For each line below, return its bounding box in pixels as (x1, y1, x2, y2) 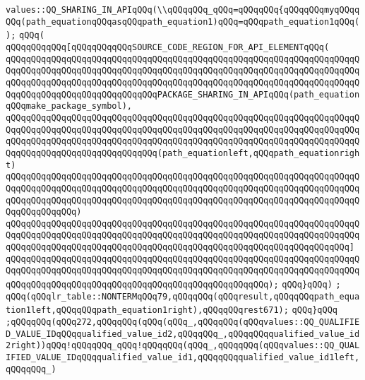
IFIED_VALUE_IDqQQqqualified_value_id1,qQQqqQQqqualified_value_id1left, (6, 352, 360, 363)
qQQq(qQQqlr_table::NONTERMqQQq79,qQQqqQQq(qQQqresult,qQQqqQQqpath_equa (6, 291, 360, 302)
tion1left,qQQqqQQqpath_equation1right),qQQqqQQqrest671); (6, 305, 289, 316)
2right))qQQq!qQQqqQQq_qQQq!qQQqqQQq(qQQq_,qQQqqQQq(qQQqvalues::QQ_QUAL (6, 340, 360, 351)
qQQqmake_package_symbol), (6, 101, 132, 112)
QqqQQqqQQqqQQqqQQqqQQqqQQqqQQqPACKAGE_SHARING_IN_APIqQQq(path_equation (6, 89, 360, 100)
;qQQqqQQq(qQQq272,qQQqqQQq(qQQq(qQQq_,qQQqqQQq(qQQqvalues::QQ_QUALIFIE (6, 317, 360, 328)
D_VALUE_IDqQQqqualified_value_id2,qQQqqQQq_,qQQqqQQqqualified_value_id (6, 328, 360, 339)
